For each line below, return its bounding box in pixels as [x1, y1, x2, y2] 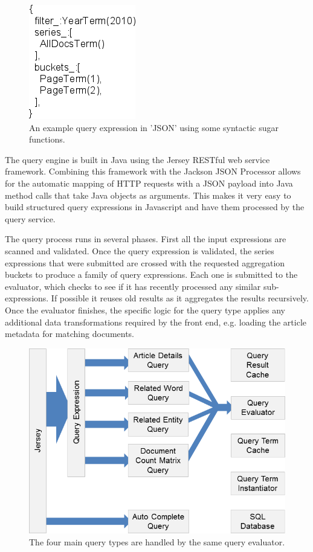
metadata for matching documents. [5, 327, 135, 340]
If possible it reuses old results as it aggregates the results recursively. [51, 292, 309, 304]
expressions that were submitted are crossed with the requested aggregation [5, 256, 285, 269]
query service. [5, 212, 56, 225]
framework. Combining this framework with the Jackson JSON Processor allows [5, 165, 301, 178]
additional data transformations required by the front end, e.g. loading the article [5, 315, 307, 328]
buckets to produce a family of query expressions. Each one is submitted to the [5, 268, 298, 281]
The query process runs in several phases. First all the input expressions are [5, 233, 286, 245]
